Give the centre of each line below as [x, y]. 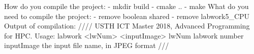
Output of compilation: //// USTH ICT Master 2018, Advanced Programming [127, 26]
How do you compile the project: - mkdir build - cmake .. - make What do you [126, 6]
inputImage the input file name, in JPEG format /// [87, 45]
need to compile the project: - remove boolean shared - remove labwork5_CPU [127, 16]
